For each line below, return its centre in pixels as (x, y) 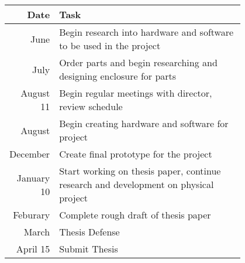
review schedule (91, 106)
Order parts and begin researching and (138, 62)
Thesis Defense (89, 232)
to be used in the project (110, 45)
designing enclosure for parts (118, 76)
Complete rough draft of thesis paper (135, 215)
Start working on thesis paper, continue (140, 171)
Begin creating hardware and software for (144, 123)
